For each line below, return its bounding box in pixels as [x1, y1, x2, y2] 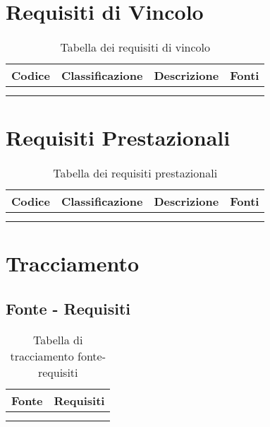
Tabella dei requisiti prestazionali [53, 165, 218, 182]
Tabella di [33, 331, 83, 348]
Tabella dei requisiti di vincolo [60, 39, 211, 56]
